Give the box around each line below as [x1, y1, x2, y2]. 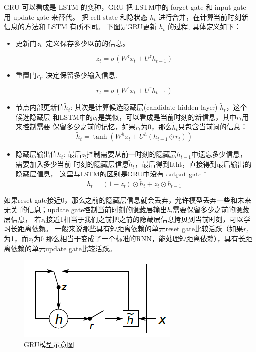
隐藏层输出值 [15, 149, 57, 159]
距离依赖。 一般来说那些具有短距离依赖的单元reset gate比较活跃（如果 [17, 223, 243, 234]
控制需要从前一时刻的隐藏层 [86, 149, 177, 159]
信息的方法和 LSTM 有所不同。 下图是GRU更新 [4, 21, 157, 32]
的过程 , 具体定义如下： [167, 21, 241, 32]
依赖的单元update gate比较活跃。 [10, 243, 116, 253]
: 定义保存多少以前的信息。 [42, 38, 129, 48]
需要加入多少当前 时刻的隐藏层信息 [15, 159, 129, 169]
